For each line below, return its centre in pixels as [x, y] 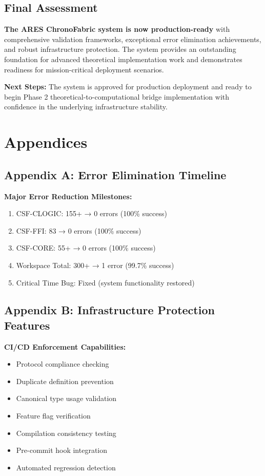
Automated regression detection [66, 467]
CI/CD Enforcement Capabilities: [65, 346]
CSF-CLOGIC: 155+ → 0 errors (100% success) [91, 213]
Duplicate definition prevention [65, 381]
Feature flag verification [53, 416]
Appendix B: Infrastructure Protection [109, 310]
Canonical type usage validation [66, 398]
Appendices [46, 142]
